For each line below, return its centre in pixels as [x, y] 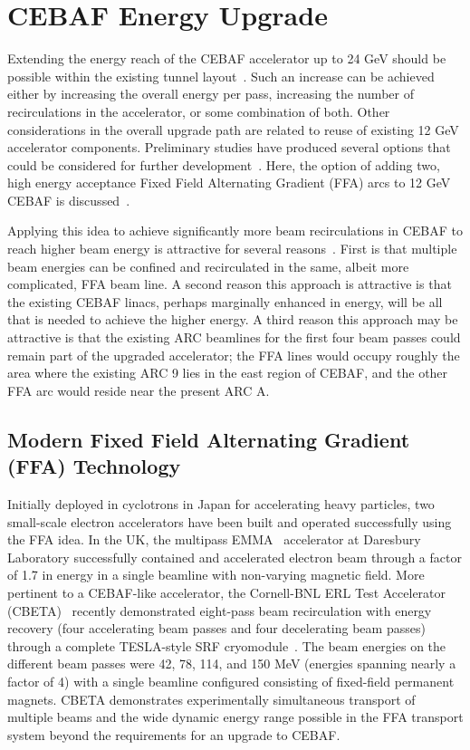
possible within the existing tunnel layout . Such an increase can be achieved [221, 76]
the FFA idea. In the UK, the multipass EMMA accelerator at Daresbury [214, 539]
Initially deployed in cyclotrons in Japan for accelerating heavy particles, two [221, 504]
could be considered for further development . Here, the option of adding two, [224, 164]
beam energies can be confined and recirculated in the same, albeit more [208, 266]
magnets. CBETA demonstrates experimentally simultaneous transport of [211, 699]
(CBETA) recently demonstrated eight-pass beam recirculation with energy [220, 610]
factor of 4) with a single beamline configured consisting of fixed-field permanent [231, 681]
